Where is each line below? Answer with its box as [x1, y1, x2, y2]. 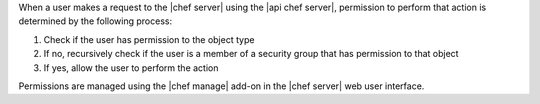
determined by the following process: [18, 15, 173, 27]
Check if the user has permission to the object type [43, 33, 255, 45]
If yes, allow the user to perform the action [43, 61, 219, 74]
